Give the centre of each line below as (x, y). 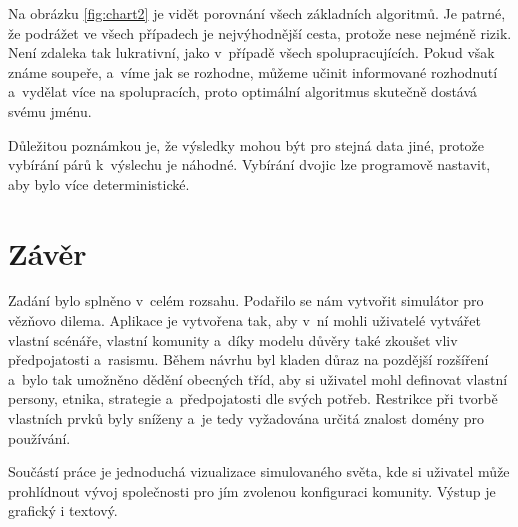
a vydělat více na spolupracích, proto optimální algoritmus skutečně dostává (243, 91)
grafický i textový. (63, 510)
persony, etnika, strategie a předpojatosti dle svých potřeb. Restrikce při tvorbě (253, 398)
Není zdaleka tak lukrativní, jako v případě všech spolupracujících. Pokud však (251, 52)
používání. (39, 437)
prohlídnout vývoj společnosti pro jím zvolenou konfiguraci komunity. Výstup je (252, 490)
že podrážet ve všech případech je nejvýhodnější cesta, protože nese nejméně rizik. (260, 32)
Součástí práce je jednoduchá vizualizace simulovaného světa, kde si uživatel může (259, 471)
